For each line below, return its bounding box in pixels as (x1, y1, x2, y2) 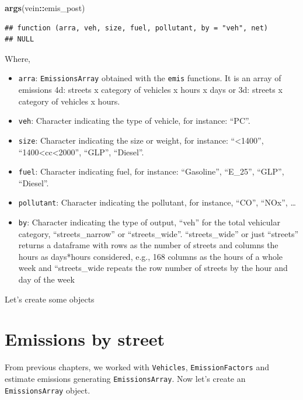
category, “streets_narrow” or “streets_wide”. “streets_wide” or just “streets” (18, 227, 299, 239)
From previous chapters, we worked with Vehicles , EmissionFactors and (5, 361, 269, 373)
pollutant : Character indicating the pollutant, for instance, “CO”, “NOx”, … (18, 196, 296, 208)
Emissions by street (5, 327, 165, 351)
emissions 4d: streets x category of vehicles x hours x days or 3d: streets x (18, 84, 283, 96)
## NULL (5, 35, 34, 44)
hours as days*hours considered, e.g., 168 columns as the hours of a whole (18, 250, 283, 262)
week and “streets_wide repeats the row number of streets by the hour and (18, 262, 288, 274)
